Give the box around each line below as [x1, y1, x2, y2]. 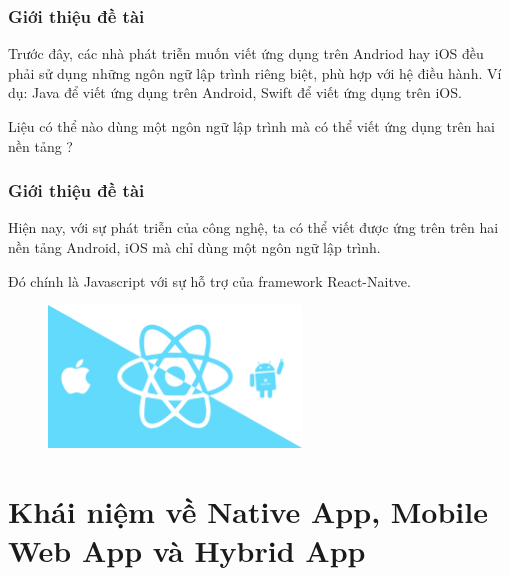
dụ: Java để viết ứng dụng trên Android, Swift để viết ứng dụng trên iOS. [8, 82, 462, 103]
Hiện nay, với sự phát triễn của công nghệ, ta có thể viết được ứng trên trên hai [8, 217, 499, 238]
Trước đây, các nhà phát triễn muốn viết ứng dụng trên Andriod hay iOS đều [8, 43, 484, 64]
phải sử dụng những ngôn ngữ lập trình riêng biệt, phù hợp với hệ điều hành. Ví [8, 62, 502, 83]
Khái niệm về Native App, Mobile [8, 491, 488, 532]
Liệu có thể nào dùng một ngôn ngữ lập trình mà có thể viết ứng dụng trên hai [8, 116, 495, 136]
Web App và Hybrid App [8, 530, 366, 571]
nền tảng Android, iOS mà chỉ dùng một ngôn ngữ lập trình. [8, 237, 381, 257]
